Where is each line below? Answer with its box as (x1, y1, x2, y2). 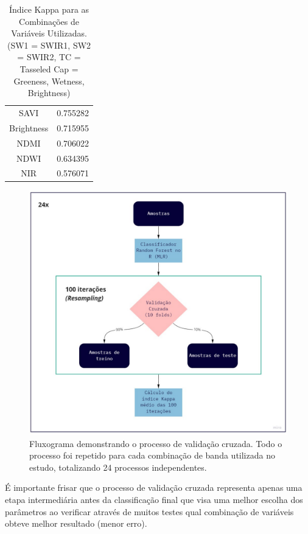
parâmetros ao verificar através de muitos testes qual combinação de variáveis (5, 505, 294, 518)
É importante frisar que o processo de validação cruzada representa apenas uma (5, 481, 303, 494)
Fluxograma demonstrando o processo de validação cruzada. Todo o (29, 437, 282, 449)
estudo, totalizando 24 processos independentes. (29, 460, 207, 473)
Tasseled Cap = (19, 62, 79, 75)
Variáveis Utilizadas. (11, 27, 87, 40)
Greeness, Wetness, (13, 74, 85, 87)
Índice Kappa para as (9, 3, 89, 15)
